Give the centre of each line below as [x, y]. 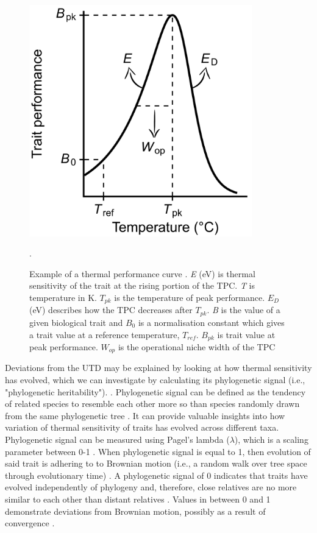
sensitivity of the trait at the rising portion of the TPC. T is [142, 285]
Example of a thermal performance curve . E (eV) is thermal [142, 273]
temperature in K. [63, 297]
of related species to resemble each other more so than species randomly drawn [152, 404]
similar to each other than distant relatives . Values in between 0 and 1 [138, 499]
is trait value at [246, 334]
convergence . [30, 523]
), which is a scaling [271, 439]
